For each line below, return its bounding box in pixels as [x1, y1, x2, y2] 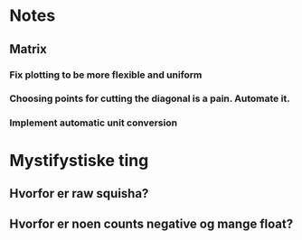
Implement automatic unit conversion [9, 116, 178, 129]
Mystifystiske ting [9, 150, 149, 171]
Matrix [9, 42, 47, 57]
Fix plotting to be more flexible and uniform [9, 69, 203, 81]
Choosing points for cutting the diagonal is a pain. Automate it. [9, 92, 291, 105]
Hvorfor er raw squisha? [9, 186, 149, 201]
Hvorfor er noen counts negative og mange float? [9, 217, 294, 232]
